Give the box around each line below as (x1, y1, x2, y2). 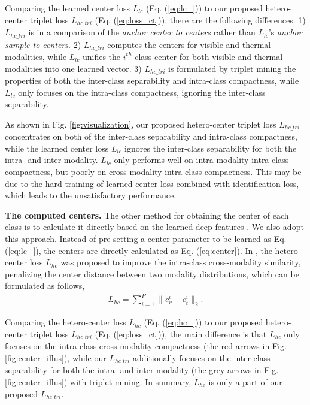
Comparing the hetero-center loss (5, 316, 126, 328)
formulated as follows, (5, 279, 85, 292)
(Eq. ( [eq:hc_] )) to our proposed (144, 316, 263, 328)
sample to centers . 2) (5, 38, 81, 50)
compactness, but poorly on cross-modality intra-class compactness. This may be (5, 165, 302, 178)
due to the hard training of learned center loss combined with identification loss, (5, 177, 299, 189)
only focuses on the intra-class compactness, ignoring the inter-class (18, 86, 266, 98)
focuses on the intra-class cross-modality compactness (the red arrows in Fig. (5, 340, 287, 352)
